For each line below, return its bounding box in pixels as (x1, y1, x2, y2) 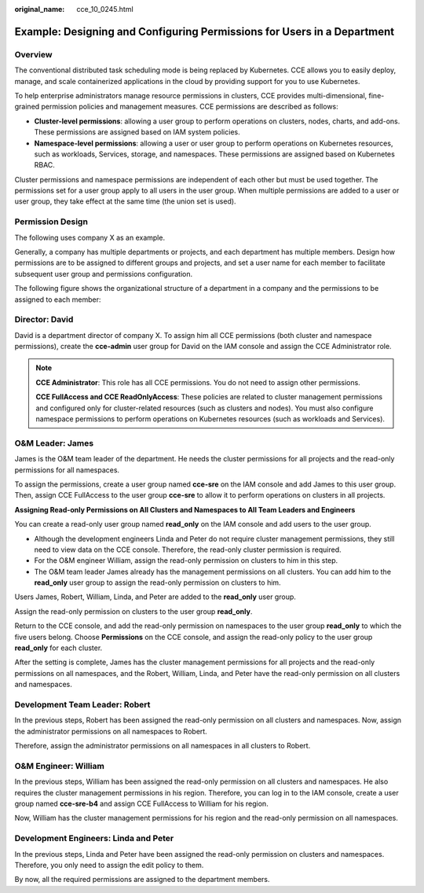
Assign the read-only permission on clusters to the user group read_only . (14, 606, 253, 616)
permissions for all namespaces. (14, 465, 120, 475)
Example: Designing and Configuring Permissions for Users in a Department (14, 24, 395, 39)
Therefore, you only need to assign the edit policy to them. (14, 860, 204, 869)
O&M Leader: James (14, 437, 94, 448)
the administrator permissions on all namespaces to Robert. (14, 726, 207, 736)
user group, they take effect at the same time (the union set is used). (14, 197, 236, 206)
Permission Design (14, 216, 88, 227)
